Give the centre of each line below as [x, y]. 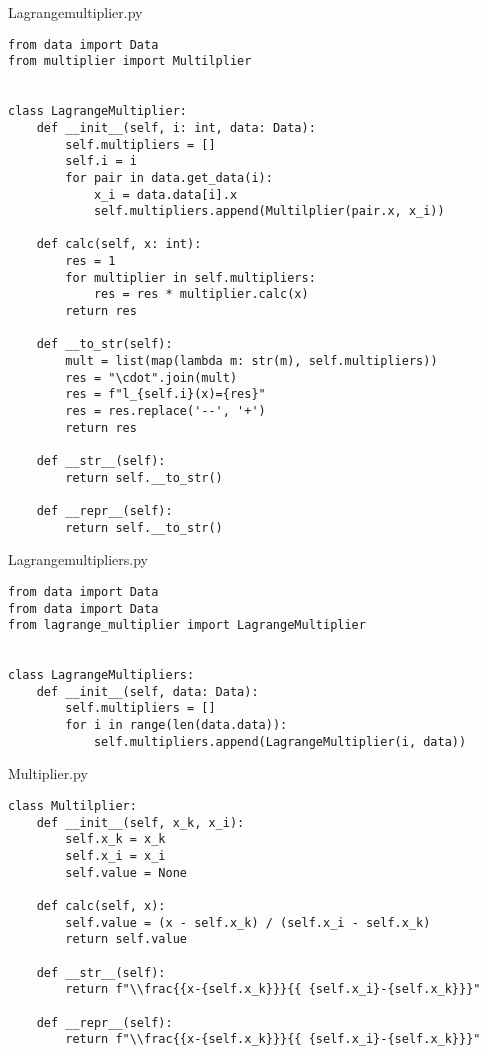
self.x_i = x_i [115, 856]
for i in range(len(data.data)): [176, 725]
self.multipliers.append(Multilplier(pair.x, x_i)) [269, 211]
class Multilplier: [72, 806]
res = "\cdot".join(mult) [151, 377]
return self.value [126, 939]
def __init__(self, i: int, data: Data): [176, 127]
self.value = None [126, 872]
